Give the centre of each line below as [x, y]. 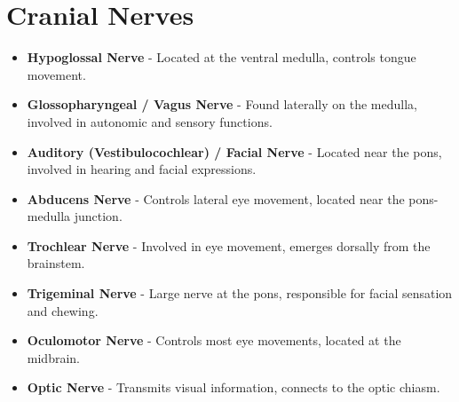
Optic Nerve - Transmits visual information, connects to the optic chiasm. [233, 387]
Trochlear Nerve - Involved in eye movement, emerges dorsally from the [229, 245]
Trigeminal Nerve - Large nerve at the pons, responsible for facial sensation [240, 293]
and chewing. [63, 310]
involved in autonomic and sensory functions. [150, 121]
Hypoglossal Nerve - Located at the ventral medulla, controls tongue [222, 57]
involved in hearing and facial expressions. [142, 169]
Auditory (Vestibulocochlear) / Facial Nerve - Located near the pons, [234, 151]
